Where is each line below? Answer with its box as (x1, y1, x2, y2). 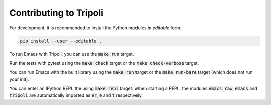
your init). (9, 76, 30, 82)
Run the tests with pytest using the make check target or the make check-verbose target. (9, 60, 199, 66)
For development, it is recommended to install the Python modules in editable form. (9, 25, 182, 31)
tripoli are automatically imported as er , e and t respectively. (9, 92, 143, 98)
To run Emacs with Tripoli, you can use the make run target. (9, 51, 134, 57)
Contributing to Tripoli (9, 7, 104, 18)
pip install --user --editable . (20, 38, 102, 44)
